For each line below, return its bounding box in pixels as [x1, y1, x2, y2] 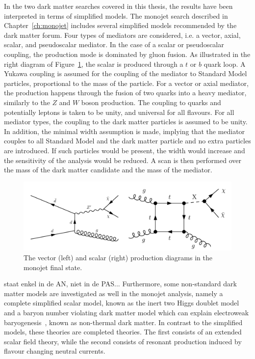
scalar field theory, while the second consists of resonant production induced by [4, 336, 242, 346]
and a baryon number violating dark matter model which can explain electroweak [4, 307, 249, 318]
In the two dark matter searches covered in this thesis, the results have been [4, 1, 233, 11]
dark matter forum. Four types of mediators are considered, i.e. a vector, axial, [4, 29, 241, 40]
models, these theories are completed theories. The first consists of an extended [4, 327, 242, 337]
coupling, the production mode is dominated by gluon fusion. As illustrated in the [4, 49, 251, 59]
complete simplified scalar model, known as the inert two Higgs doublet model [4, 298, 239, 308]
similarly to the [4, 97, 50, 107]
